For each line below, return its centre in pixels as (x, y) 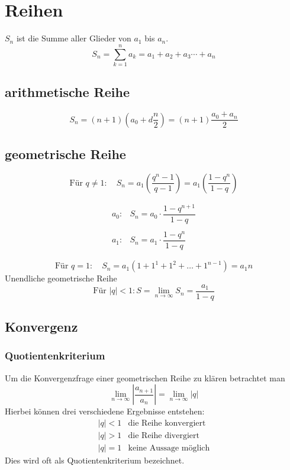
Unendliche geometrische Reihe (61, 278)
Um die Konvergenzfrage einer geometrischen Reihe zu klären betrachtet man (145, 377)
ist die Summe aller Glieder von (74, 38)
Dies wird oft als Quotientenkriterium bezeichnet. (95, 460)
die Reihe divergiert (164, 435)
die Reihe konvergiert (167, 423)
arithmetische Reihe (67, 92)
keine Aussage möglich (169, 448)
